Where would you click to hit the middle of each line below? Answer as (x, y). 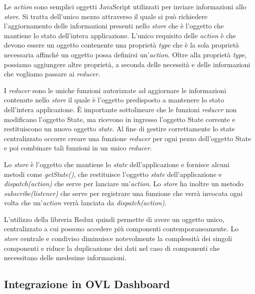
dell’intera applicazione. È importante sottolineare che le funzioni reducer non (120, 109)
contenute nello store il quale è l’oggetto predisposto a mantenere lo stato (114, 100)
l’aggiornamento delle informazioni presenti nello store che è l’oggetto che (114, 26)
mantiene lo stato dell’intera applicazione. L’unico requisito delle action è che (120, 35)
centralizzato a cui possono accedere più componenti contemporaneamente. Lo (121, 229)
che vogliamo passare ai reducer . (52, 74)
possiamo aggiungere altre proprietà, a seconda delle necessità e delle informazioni (127, 64)
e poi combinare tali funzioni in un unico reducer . (78, 148)
